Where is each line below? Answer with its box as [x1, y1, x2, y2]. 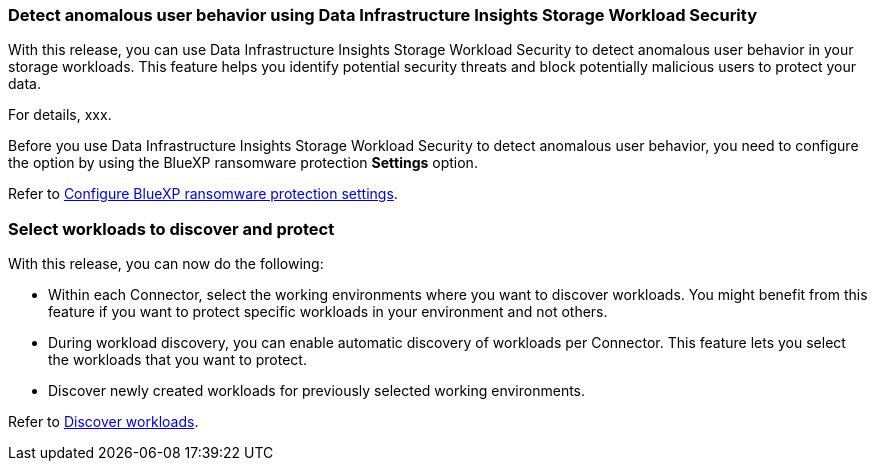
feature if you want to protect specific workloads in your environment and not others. [48, 303, 608, 321]
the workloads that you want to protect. [48, 351, 307, 369]
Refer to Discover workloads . [8, 413, 199, 431]
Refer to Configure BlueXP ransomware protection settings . [8, 185, 398, 203]
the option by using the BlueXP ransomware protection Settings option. [8, 154, 478, 172]
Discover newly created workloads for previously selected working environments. [48, 382, 586, 400]
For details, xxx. [8, 106, 112, 124]
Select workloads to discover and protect [8, 218, 335, 239]
